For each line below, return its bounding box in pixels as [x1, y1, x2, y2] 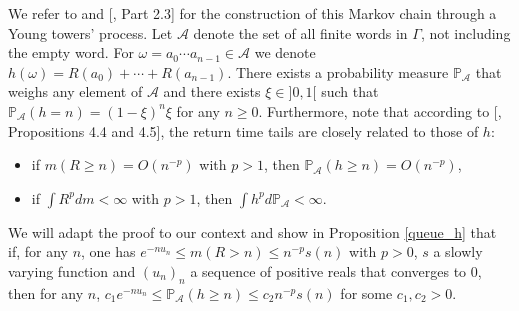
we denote [254, 42, 316, 63]
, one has [81, 241, 136, 262]
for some [340, 282, 393, 303]
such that [321, 81, 379, 102]
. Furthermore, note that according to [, [258, 100, 502, 121]
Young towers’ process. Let [8, 22, 173, 43]
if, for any [8, 241, 68, 262]
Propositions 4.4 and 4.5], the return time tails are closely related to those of [8, 120, 479, 141]
